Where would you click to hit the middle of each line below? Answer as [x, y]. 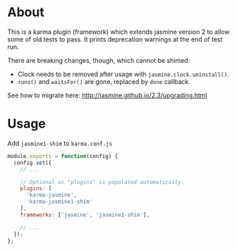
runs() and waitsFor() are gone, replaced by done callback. [104, 81]
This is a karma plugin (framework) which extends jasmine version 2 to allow [119, 32]
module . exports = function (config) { [63, 156]
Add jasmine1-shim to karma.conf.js [60, 143]
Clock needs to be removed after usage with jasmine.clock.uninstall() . [123, 74]
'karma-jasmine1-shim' [59, 202]
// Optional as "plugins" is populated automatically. [102, 182]
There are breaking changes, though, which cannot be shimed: [99, 60]
